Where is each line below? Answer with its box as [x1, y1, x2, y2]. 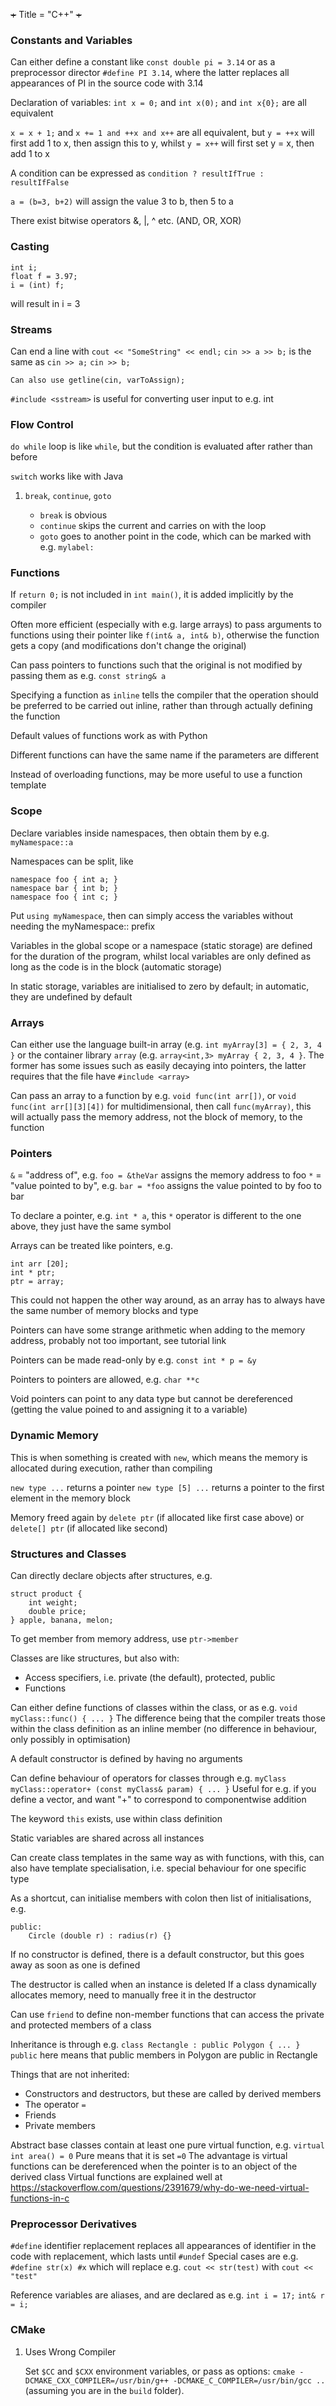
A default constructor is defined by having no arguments [10, 1752, 243, 1764]
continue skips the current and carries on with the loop [39, 520, 267, 532]
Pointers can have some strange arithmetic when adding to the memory [10, 1324, 306, 1336]
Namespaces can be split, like [10, 855, 134, 867]
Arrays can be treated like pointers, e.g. [10, 1240, 173, 1252]
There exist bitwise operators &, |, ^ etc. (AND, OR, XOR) [10, 215, 242, 227]
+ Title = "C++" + [10, 9, 82, 20]
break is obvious [39, 509, 108, 521]
